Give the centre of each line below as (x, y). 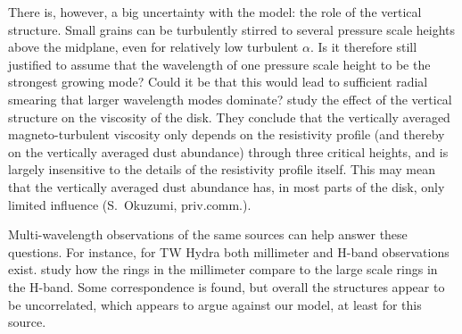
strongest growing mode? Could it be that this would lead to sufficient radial (218, 82)
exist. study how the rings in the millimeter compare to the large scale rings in (223, 269)
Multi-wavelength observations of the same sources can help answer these (208, 234)
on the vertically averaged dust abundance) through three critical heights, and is (228, 151)
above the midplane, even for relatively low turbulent (153, 47)
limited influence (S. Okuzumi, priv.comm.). (130, 204)
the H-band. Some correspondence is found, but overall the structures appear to (227, 286)
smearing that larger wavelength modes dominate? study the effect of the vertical (230, 99)
